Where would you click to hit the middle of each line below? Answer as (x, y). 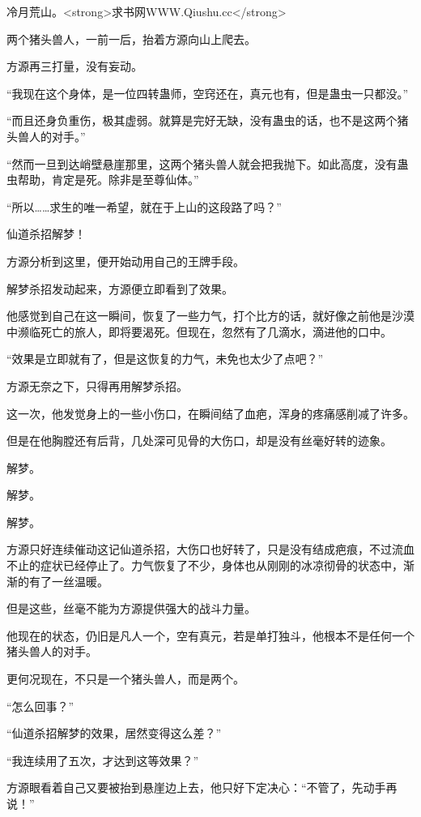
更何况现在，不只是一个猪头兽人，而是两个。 (125, 679)
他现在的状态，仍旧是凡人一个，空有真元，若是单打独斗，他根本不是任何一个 (210, 635)
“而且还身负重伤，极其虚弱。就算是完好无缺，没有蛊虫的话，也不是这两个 (202, 120)
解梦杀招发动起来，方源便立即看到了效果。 (120, 288)
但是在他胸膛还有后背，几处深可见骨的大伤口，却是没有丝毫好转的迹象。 (199, 441)
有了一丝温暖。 (68, 581)
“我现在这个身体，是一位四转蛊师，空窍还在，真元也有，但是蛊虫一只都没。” (208, 93)
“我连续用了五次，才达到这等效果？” (103, 760)
